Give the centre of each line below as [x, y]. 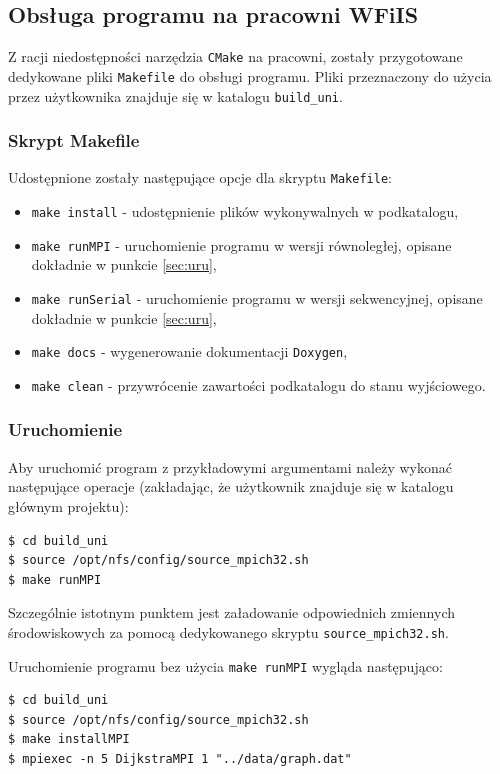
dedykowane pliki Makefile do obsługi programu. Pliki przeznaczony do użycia [250, 75]
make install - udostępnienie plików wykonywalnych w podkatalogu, [245, 211]
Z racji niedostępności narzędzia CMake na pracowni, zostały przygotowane [235, 56]
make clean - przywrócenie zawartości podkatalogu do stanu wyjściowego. [258, 384]
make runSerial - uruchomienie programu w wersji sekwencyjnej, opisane [257, 297]
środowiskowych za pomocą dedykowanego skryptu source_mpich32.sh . [228, 631]
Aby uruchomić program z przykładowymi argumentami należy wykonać [230, 466]
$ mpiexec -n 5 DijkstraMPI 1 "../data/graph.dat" [180, 758]
